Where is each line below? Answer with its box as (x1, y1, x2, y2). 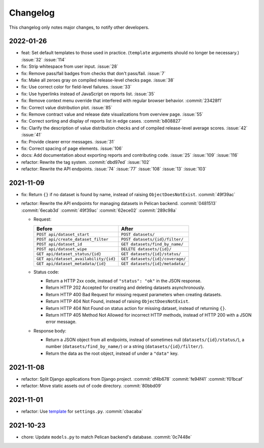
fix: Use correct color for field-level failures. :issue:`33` (21, 84, 132, 90)
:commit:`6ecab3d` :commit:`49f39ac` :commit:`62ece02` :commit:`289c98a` (21, 207, 177, 213)
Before (36, 225, 53, 232)
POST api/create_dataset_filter (36, 237, 109, 242)
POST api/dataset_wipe (36, 246, 88, 251)
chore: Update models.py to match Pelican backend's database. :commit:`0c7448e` (21, 434, 192, 440)
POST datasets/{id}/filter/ (121, 237, 184, 242)
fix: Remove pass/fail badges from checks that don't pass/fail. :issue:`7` (21, 70, 166, 76)
